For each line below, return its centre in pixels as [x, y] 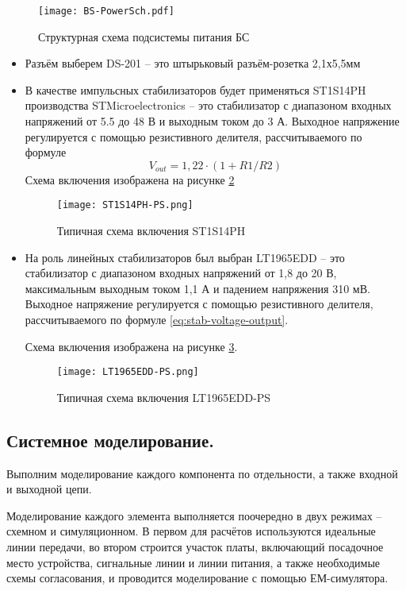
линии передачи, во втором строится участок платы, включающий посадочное [195, 547]
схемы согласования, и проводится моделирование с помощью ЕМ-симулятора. [197, 578]
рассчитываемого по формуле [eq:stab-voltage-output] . [157, 320]
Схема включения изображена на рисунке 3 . [131, 346]
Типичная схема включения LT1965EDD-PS [164, 397]
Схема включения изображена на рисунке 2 [130, 179]
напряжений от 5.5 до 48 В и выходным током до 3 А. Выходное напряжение [212, 121]
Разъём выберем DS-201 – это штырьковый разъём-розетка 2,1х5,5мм [193, 63]
